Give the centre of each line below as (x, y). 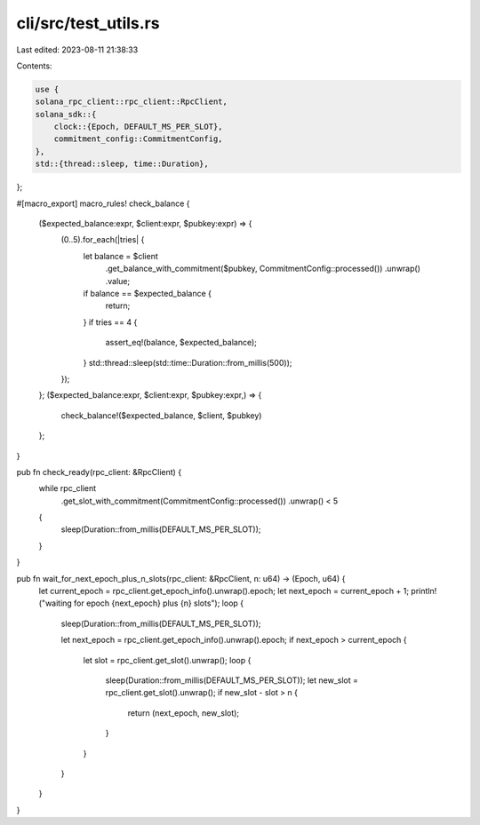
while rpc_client (68, 488)
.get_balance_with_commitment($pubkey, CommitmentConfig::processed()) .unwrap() (263, 269)
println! (424, 591)
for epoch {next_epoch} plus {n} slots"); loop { (159, 603)
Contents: (34, 66)
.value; (118, 281)
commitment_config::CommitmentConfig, (138, 139)
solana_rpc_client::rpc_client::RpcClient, (132, 102)
